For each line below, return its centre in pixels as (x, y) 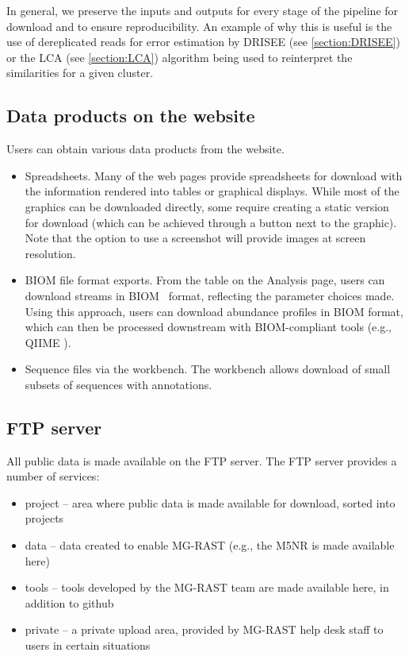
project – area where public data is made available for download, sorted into (210, 502)
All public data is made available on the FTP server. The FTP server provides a (202, 460)
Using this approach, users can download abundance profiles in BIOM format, (214, 311)
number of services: (53, 476)
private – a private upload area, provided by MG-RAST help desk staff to (204, 629)
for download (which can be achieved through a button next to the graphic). (211, 222)
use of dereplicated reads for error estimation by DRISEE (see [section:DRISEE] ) (203, 42)
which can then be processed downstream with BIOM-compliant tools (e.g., (208, 327)
